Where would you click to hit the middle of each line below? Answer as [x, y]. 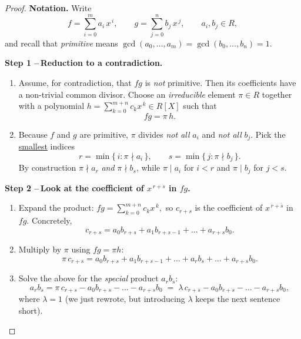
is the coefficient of [229, 207]
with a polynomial [51, 106]
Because [33, 134]
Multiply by [40, 249]
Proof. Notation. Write [48, 8]
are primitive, [104, 134]
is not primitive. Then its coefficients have [220, 82]
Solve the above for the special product [88, 278]
